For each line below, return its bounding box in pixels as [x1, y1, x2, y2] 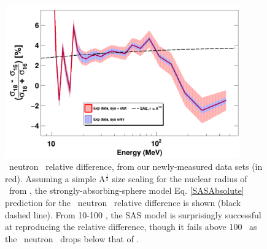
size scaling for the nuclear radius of [112, 172, 247, 185]
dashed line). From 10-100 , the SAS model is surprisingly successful [5, 208, 261, 221]
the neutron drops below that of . [5, 232, 139, 245]
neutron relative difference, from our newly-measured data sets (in [9, 160, 263, 173]
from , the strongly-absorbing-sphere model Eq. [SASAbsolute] [9, 184, 244, 197]
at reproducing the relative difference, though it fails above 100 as [5, 220, 257, 233]
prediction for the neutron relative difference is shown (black [5, 196, 241, 209]
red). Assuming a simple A [5, 172, 106, 185]
